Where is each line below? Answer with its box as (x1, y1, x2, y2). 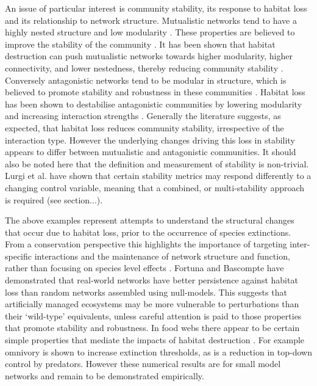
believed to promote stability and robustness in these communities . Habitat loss (5, 86, 305, 98)
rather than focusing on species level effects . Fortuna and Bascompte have (5, 261, 284, 274)
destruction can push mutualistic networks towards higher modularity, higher (5, 49, 293, 62)
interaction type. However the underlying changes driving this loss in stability (5, 133, 295, 146)
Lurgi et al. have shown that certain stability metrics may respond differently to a (5, 169, 312, 182)
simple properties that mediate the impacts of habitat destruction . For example (5, 333, 305, 346)
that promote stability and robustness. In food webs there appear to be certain (5, 321, 300, 334)
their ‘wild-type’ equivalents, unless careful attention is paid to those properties (5, 309, 302, 322)
